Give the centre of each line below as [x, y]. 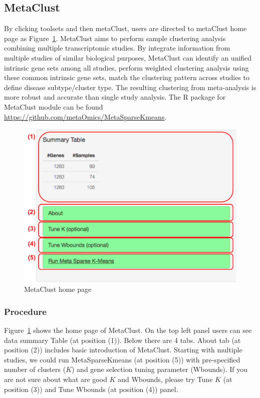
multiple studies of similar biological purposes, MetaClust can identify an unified [128, 57]
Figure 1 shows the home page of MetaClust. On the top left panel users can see [128, 330]
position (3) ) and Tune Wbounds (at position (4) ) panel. [91, 389]
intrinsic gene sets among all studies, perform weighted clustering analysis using [126, 67]
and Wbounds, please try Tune [165, 379]
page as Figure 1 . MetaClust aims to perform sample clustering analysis [115, 38]
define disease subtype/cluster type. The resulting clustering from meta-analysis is [130, 87]
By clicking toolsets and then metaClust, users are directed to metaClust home [125, 28]
